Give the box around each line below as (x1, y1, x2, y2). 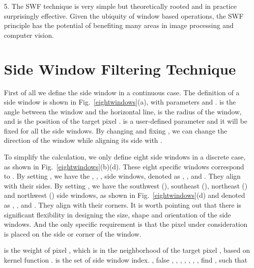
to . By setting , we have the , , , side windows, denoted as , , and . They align (4, 171, 241, 181)
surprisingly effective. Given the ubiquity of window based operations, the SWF (4, 10, 244, 21)
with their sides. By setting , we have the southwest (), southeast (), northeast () (4, 180, 248, 190)
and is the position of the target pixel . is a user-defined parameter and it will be (4, 116, 248, 126)
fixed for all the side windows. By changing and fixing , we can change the (4, 125, 227, 135)
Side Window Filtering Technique (4, 58, 236, 79)
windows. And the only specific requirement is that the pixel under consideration (4, 219, 248, 229)
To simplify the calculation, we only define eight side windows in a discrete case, (4, 152, 246, 162)
